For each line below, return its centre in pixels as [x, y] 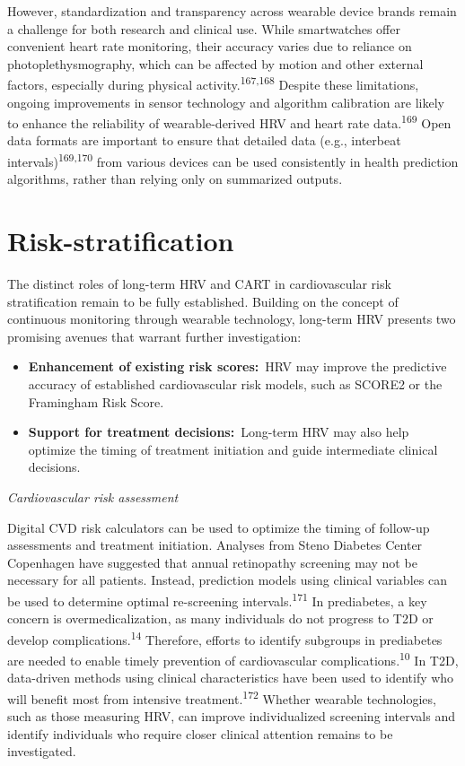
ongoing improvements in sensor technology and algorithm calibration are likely [226, 102]
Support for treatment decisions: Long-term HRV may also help [219, 432]
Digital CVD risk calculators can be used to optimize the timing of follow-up [219, 527]
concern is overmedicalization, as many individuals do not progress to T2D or [220, 618]
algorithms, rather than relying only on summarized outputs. [175, 179]
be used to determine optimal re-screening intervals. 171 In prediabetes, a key [217, 599]
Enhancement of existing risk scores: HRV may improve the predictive [237, 366]
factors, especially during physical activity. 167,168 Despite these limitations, [213, 83]
